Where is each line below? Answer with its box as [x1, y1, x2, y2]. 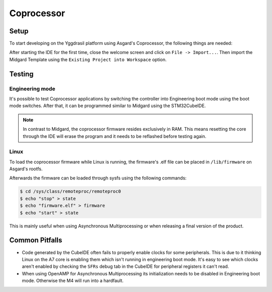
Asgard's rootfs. [9, 166, 43, 172]
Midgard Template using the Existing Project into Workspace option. [9, 56, 167, 63]
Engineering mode [9, 85, 55, 92]
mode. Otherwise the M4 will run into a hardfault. [22, 278, 124, 284]
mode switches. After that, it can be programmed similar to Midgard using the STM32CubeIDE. [9, 103, 206, 109]
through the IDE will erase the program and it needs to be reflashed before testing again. [23, 133, 207, 139]
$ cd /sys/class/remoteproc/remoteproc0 [20, 188, 121, 194]
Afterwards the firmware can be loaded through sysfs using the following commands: [9, 175, 187, 181]
